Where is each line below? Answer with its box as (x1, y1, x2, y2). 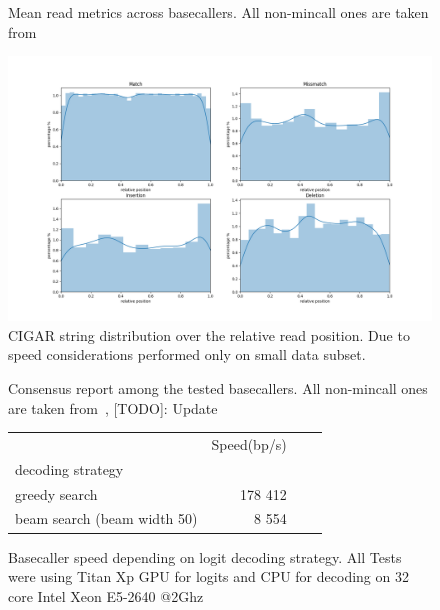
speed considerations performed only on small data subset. (8, 344, 366, 365)
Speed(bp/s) (211, 433, 287, 454)
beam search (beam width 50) (15, 508, 198, 529)
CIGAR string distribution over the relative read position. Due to (8, 324, 410, 345)
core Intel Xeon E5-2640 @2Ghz (8, 585, 204, 606)
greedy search (15, 483, 98, 504)
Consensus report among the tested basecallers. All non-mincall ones (8, 377, 428, 398)
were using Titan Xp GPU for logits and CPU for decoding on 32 (8, 566, 409, 587)
